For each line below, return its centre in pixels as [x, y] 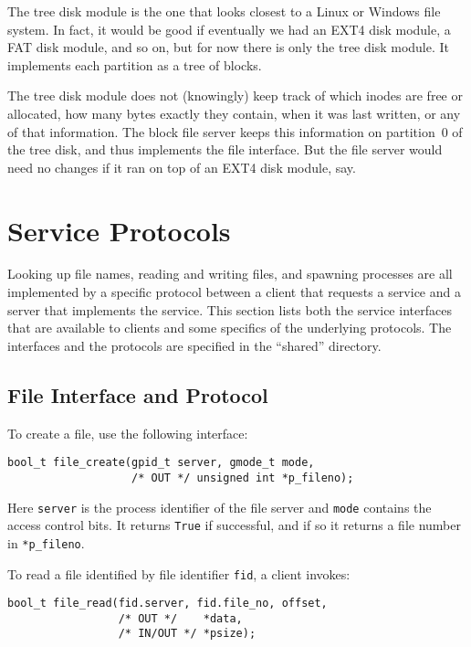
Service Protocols [119, 230]
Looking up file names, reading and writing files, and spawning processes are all [230, 274]
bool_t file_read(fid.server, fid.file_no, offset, [167, 604]
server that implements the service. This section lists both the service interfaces [230, 309]
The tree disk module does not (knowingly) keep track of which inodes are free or [235, 95]
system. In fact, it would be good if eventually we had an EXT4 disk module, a [229, 29]
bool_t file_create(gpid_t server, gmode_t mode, [161, 463]
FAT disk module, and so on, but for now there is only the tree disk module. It [229, 47]
